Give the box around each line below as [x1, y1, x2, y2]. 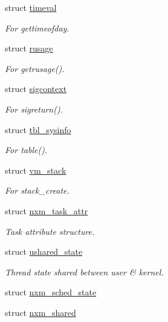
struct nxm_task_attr [5, 204, 88, 217]
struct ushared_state [5, 245, 83, 258]
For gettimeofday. [5, 21, 69, 34]
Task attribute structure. [5, 225, 95, 237]
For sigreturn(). [5, 102, 63, 115]
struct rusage [5, 42, 53, 54]
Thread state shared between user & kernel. [5, 265, 164, 278]
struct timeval [5, 1, 57, 13]
